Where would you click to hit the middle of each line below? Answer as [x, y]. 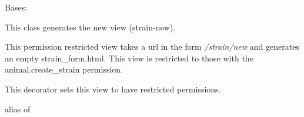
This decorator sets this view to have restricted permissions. [113, 89]
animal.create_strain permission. [64, 69]
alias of [18, 109]
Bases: [16, 7]
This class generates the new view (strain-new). [90, 27]
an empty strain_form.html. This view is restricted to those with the [129, 58]
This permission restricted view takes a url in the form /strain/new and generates [152, 47]
